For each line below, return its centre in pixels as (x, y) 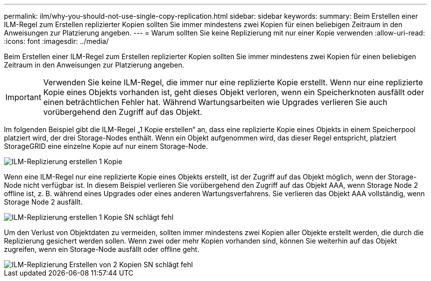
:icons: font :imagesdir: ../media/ (56, 41)
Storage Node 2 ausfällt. (43, 202)
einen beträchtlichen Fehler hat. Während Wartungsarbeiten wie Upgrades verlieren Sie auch (215, 102)
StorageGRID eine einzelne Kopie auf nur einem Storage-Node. (106, 146)
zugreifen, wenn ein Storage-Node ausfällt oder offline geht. (102, 249)
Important (23, 97)
